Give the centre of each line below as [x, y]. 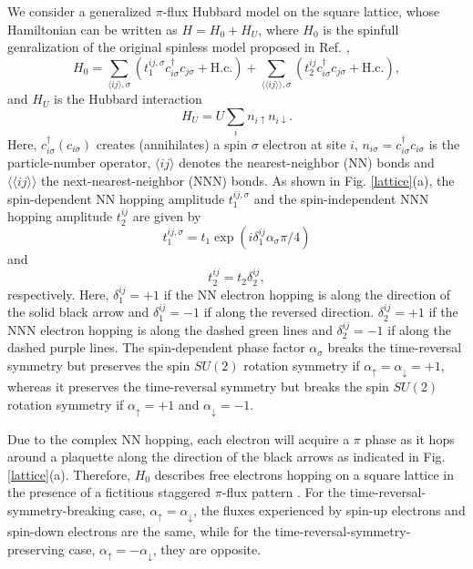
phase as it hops [410, 438]
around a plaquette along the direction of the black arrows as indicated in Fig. [226, 457]
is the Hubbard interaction [128, 99]
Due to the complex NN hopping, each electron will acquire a [179, 438]
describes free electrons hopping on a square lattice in [304, 474]
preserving [36, 549]
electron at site [304, 144]
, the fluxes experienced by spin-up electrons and [329, 509]
